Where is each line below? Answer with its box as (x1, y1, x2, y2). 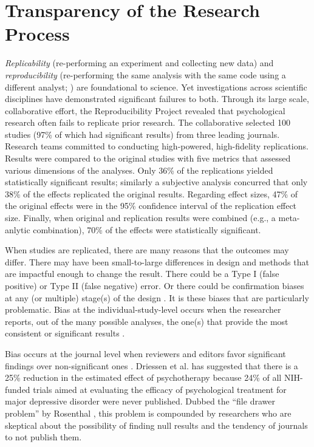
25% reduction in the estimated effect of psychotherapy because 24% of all (5, 371, 282, 384)
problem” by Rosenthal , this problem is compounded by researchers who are (5, 406, 292, 419)
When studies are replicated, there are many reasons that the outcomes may (5, 244, 289, 256)
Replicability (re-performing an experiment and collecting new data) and (5, 56, 274, 69)
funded (5, 383, 30, 395)
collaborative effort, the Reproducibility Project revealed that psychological (5, 104, 285, 117)
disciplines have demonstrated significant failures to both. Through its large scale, (5, 92, 309, 105)
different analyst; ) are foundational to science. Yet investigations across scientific (5, 80, 307, 93)
